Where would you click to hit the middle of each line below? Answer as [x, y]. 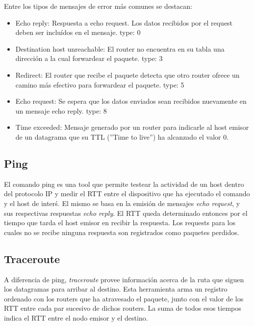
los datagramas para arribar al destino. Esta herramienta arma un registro [116, 289]
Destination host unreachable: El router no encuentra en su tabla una [120, 48]
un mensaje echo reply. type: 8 [61, 110]
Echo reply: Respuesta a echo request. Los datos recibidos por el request [124, 22]
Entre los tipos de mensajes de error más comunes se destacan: [98, 6]
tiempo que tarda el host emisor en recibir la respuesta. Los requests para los [120, 222]
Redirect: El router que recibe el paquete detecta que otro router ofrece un [127, 74]
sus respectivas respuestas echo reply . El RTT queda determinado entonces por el [126, 213]
